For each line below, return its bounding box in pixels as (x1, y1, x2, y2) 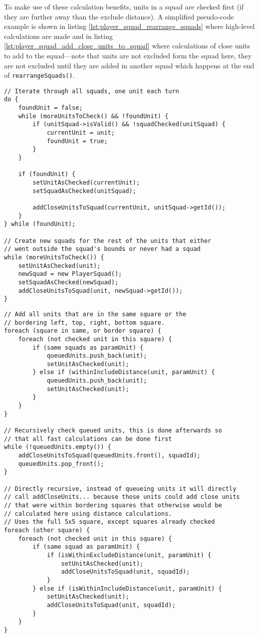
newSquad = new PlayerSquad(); (18, 270, 122, 278)
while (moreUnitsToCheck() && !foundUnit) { (18, 112, 169, 120)
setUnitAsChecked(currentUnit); (32, 179, 140, 187)
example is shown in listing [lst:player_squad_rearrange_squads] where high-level (4, 21, 255, 31)
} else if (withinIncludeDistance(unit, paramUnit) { (32, 369, 215, 376)
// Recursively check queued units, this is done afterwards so (4, 427, 222, 434)
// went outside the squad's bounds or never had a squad (4, 245, 201, 253)
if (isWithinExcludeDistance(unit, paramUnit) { (46, 551, 212, 559)
